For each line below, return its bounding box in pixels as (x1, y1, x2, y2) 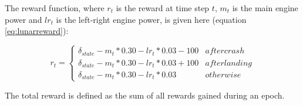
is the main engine (232, 2, 298, 13)
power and (5, 13, 42, 25)
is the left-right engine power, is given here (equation (56, 13, 247, 25)
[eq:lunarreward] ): (5, 25, 69, 37)
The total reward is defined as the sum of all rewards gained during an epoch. (5, 89, 285, 101)
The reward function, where (5, 2, 105, 13)
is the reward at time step (116, 2, 210, 13)
